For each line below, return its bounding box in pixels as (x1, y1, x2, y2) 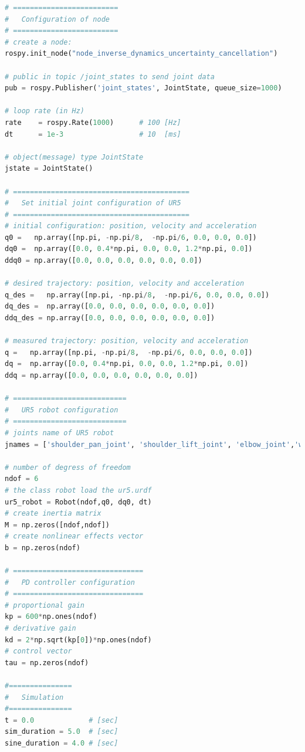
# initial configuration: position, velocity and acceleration (5, 222, 257, 231)
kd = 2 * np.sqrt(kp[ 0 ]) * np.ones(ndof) (5, 635, 152, 644)
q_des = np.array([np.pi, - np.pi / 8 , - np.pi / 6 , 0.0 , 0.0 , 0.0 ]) (5, 290, 270, 299)
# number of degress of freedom (5, 463, 131, 472)
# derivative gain (5, 624, 76, 633)
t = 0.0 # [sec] (5, 716, 118, 724)
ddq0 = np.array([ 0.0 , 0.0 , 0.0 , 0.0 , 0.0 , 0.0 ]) (5, 256, 202, 265)
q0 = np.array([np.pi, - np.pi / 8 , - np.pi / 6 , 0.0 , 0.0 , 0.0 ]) (5, 233, 257, 242)
